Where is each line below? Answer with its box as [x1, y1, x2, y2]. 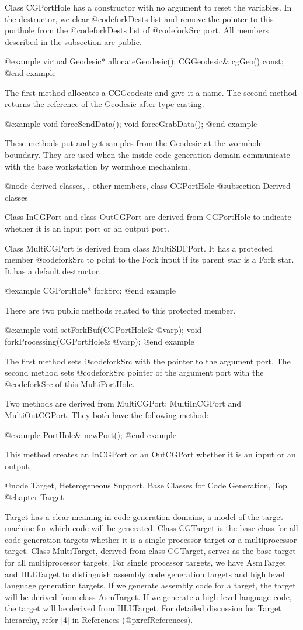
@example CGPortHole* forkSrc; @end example [5, 284, 176, 297]
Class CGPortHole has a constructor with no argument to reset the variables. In [5, 1, 292, 13]
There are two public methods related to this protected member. [5, 304, 236, 316]
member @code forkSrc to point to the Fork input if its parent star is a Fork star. [5, 253, 294, 266]
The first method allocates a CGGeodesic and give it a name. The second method [5, 86, 297, 98]
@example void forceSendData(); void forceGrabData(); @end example [5, 117, 257, 129]
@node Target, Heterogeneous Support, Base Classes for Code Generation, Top [5, 479, 287, 491]
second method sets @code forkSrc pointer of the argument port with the [5, 366, 264, 378]
